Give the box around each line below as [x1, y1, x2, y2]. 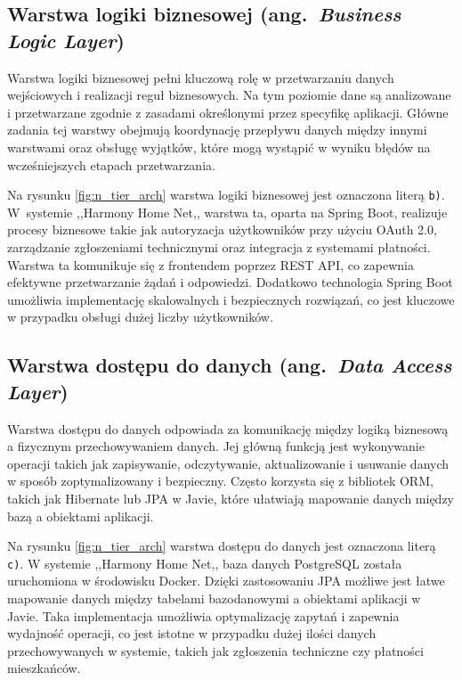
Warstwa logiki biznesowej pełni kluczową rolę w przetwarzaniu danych [7, 68, 394, 86]
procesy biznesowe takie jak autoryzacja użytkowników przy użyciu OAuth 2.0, [7, 220, 437, 239]
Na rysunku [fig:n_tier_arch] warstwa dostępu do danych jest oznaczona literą [7, 537, 436, 555]
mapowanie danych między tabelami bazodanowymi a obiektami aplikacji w [7, 588, 421, 607]
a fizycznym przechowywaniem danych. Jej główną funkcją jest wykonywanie [7, 437, 425, 455]
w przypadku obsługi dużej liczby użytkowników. [7, 307, 273, 326]
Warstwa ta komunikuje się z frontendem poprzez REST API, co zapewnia [7, 255, 415, 274]
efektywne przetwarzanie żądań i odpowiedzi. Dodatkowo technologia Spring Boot [7, 273, 453, 291]
